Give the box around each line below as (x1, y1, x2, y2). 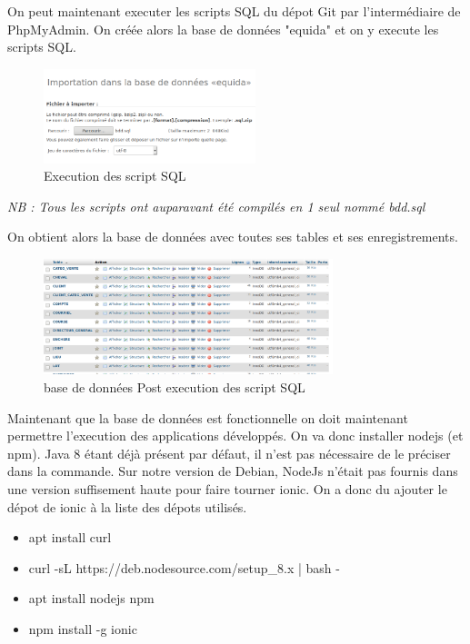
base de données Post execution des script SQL (44, 377, 305, 396)
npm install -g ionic (28, 619, 137, 638)
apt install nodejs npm (28, 589, 155, 608)
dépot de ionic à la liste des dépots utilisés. (7, 497, 247, 516)
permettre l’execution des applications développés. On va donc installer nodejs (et (7, 426, 464, 445)
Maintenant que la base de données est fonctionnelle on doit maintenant (7, 408, 408, 427)
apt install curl (28, 528, 112, 547)
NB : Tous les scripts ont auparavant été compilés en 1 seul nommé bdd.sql (7, 196, 425, 215)
